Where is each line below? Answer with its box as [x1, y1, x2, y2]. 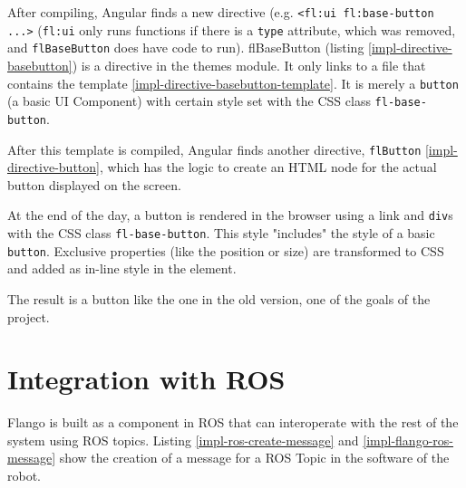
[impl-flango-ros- [363, 430, 453, 449]
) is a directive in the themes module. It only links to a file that [72, 55, 426, 74]
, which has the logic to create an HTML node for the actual [99, 158, 437, 177]
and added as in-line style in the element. [7, 259, 237, 278]
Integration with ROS [7, 360, 286, 397]
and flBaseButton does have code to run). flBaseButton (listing [7, 38, 364, 57]
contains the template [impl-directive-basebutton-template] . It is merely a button [7, 73, 459, 92]
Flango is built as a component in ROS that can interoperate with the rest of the [7, 413, 459, 432]
